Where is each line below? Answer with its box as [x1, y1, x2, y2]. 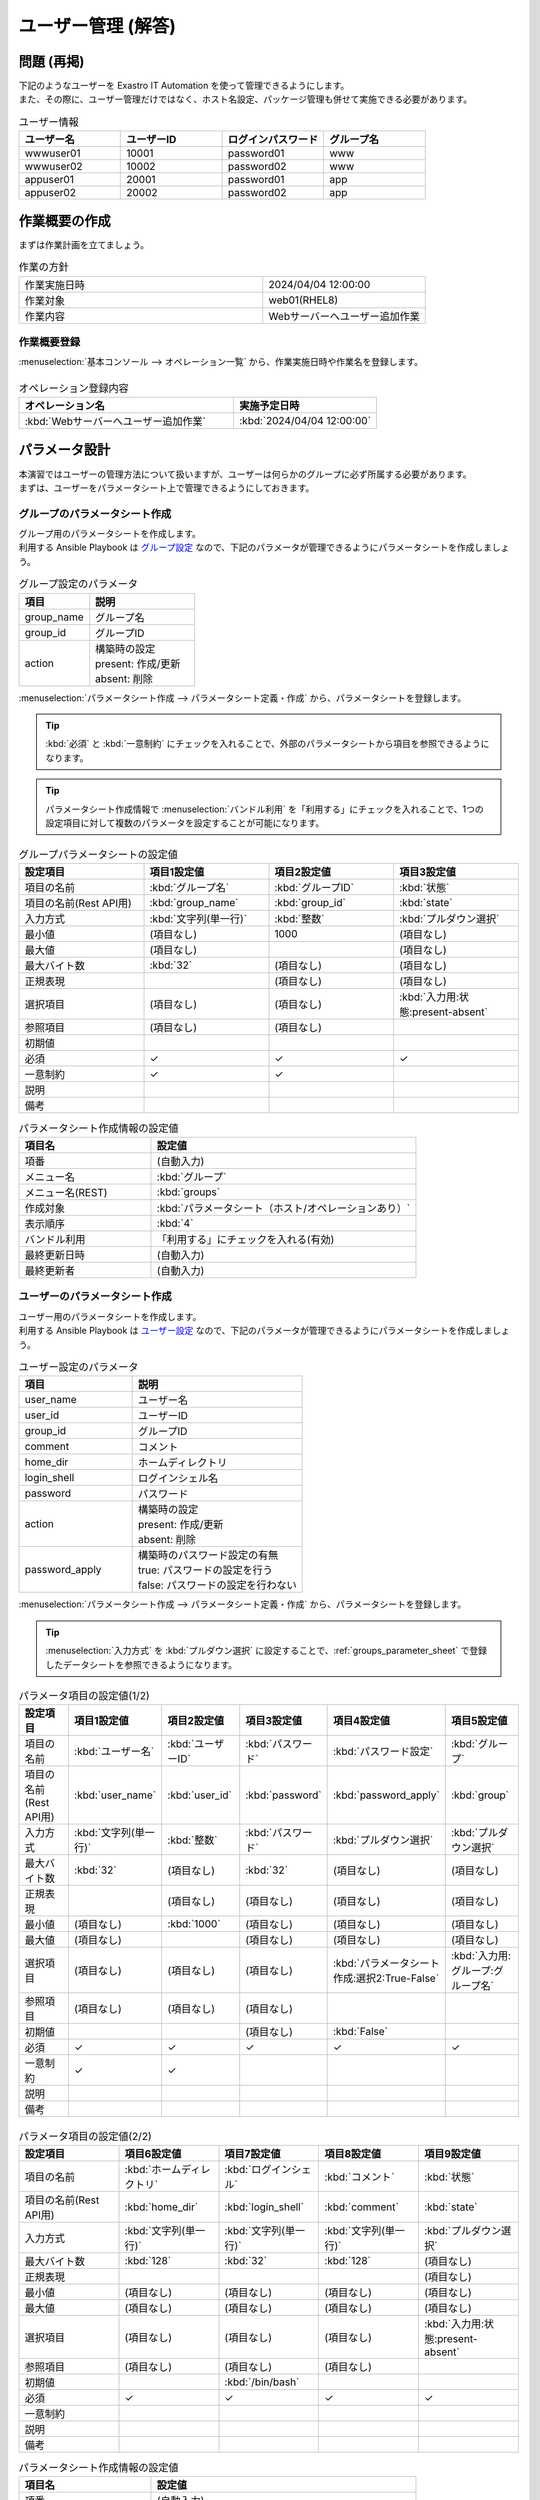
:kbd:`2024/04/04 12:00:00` [239, 414, 372, 428]
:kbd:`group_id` [274, 895, 347, 909]
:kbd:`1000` [167, 1917, 221, 1931]
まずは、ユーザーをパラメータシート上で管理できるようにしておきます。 [18, 481, 315, 494]
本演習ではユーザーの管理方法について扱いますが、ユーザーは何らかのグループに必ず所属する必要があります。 [18, 468, 472, 480]
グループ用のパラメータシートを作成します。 [18, 528, 202, 540]
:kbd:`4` [156, 1216, 194, 1230]
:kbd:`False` [332, 2025, 389, 2039]
